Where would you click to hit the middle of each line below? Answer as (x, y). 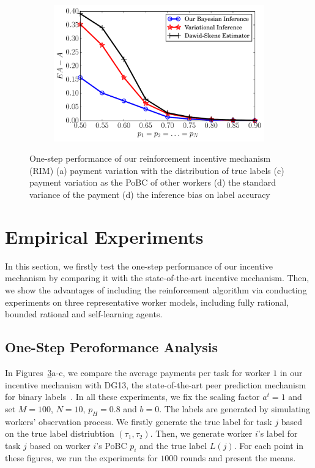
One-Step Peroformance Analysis (112, 347)
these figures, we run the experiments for (81, 458)
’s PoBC (112, 445)
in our (291, 372)
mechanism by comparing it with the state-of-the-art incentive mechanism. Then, (157, 278)
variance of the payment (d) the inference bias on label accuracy (150, 194)
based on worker (60, 445)
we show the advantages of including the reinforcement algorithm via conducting (156, 289)
